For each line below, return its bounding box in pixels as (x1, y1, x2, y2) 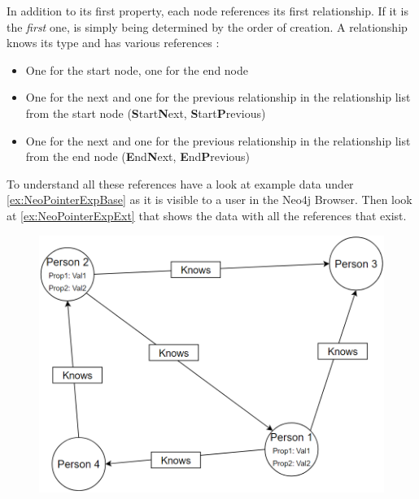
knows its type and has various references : (7, 34, 220, 51)
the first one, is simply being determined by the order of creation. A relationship (7, 18, 408, 35)
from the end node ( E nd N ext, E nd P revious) (25, 148, 251, 165)
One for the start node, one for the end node (25, 61, 249, 78)
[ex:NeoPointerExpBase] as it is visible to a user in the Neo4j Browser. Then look (7, 191, 412, 208)
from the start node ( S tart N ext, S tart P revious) (25, 104, 266, 121)
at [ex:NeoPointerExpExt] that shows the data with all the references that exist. (7, 206, 407, 223)
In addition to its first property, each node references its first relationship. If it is (7, 2, 408, 19)
